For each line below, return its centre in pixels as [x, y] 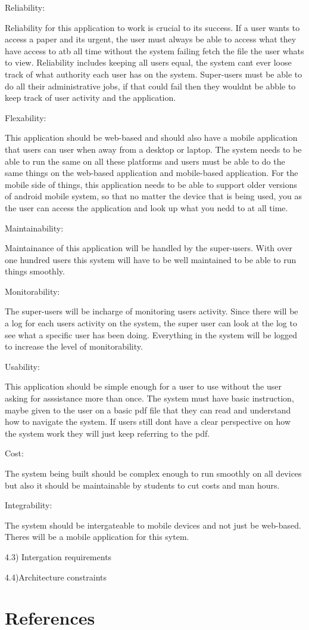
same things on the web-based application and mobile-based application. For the [152, 173]
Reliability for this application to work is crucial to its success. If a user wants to [152, 27]
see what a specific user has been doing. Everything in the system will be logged [151, 334]
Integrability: [29, 505]
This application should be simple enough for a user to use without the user [143, 386]
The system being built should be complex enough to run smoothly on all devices [153, 473]
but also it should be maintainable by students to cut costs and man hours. [142, 485]
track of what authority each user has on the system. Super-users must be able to [154, 74]
